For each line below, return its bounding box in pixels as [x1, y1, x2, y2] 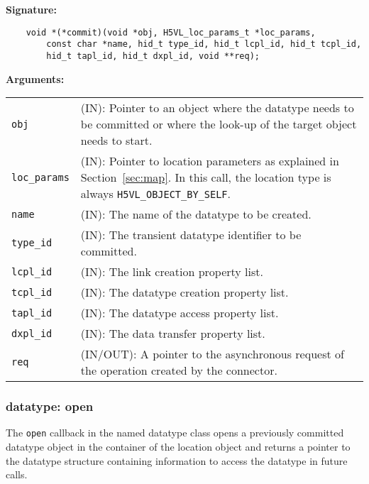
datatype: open [6, 397, 94, 415]
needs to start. [80, 132, 153, 149]
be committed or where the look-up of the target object [80, 116, 357, 133]
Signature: [6, 2, 57, 16]
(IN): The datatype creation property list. [80, 284, 289, 301]
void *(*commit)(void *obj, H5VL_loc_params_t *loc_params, [26, 27, 316, 38]
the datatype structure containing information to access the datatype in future [6, 453, 348, 468]
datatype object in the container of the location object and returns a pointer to [6, 439, 351, 454]
